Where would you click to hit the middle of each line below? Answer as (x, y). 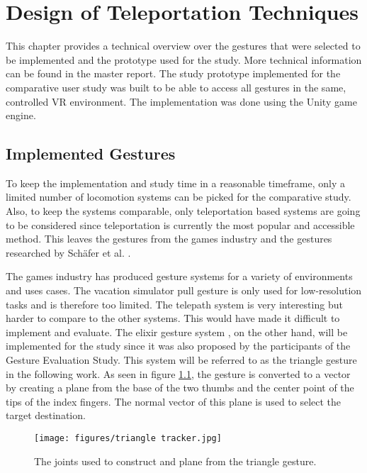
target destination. (46, 415)
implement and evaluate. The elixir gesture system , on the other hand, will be (177, 332)
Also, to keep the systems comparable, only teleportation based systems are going (183, 211)
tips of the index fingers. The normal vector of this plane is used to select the (174, 401)
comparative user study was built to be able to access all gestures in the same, (176, 87)
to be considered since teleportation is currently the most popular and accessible (180, 224)
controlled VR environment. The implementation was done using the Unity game (181, 101)
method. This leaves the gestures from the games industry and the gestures (169, 239)
